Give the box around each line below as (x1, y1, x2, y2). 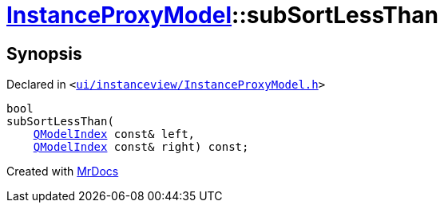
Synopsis (6, 43, 82, 64)
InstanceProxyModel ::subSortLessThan (6, 2, 438, 29)
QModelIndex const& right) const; (33, 140, 249, 154)
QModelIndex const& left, (33, 128, 196, 141)
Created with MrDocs (6, 164, 119, 179)
